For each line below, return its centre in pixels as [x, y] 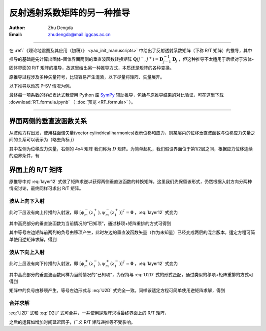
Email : [16, 34]
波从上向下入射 [27, 201]
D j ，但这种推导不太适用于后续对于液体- [213, 59]
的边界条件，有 [24, 155]
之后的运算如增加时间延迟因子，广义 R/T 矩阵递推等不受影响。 [72, 322]
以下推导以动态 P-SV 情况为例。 [41, 86]
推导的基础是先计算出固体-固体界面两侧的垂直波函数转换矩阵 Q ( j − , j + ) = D [86, 58]
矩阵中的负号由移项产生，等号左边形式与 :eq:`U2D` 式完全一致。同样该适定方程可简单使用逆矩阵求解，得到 [117, 291]
